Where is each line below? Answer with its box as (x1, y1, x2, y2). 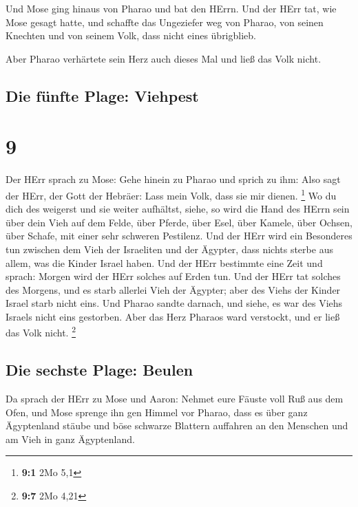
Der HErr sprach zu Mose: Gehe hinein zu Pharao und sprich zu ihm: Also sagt (6, 172, 341, 186)
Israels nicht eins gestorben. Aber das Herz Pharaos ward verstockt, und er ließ (6, 309, 340, 323)
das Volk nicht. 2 (6, 323, 76, 340)
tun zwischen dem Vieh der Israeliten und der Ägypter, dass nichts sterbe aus (6, 241, 333, 256)
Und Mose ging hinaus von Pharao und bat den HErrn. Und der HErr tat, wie (6, 1, 337, 15)
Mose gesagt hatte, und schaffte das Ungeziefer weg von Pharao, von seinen (6, 14, 324, 29)
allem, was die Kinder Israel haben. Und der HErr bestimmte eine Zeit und (6, 255, 323, 270)
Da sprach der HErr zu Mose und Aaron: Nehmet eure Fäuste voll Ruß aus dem (6, 391, 344, 405)
